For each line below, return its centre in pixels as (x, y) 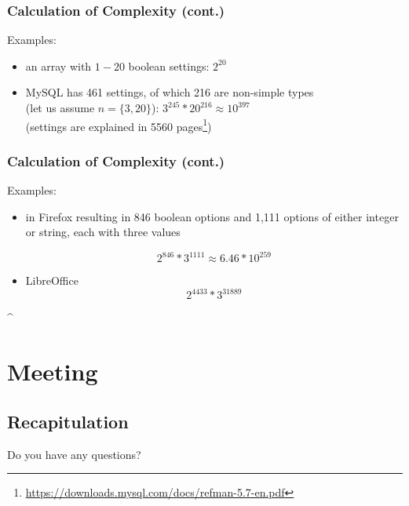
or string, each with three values (103, 232)
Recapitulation (68, 421)
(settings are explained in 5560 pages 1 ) (119, 125)
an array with (58, 66)
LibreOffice (52, 280)
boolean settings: (169, 66)
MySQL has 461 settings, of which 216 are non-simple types (170, 92)
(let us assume (60, 107)
